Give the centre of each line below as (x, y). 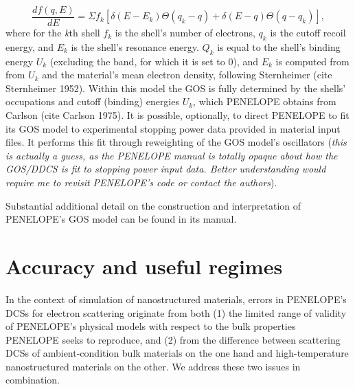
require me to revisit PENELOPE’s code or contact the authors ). (141, 182)
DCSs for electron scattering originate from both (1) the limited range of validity (176, 312)
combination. (33, 380)
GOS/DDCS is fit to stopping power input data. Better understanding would (166, 169)
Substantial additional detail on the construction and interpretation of (153, 205)
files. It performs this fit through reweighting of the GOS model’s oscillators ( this (176, 142)
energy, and (30, 46)
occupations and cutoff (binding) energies (92, 101)
